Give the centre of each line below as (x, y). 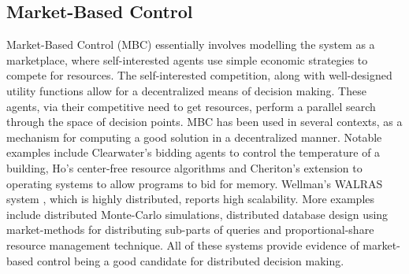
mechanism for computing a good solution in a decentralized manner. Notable (194, 137)
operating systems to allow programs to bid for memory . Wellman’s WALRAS (195, 183)
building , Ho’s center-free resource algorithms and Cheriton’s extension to (184, 167)
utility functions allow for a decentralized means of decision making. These (186, 90)
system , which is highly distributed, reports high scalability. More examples (191, 199)
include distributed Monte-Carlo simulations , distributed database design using (197, 214)
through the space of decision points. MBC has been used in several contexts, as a (204, 122)
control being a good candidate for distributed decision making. (190, 260)
